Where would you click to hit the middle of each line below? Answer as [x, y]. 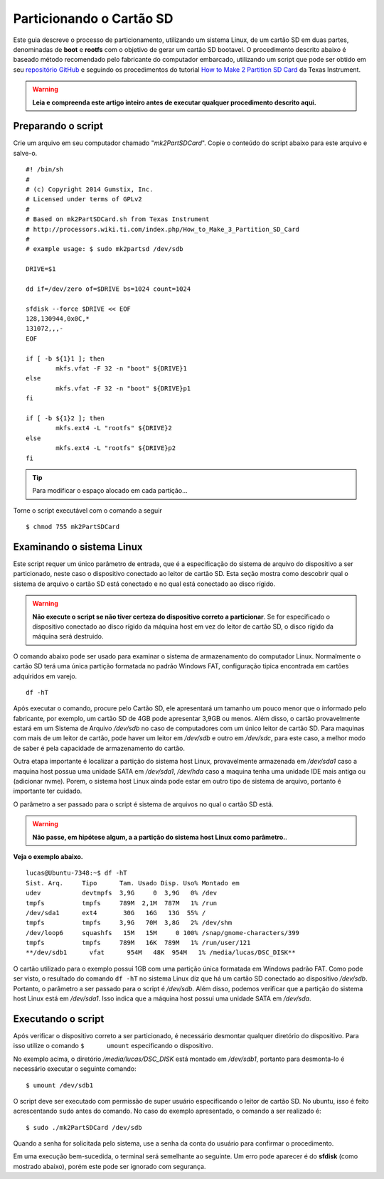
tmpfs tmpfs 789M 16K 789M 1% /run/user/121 [138, 943]
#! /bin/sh [45, 170]
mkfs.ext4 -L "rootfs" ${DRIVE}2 [114, 428]
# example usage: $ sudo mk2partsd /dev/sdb [105, 249]
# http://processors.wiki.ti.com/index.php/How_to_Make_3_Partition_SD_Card [163, 229]
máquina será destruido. [68, 636]
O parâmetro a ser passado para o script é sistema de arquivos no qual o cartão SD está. [143, 804]
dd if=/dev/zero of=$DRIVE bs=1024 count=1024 [108, 289]
